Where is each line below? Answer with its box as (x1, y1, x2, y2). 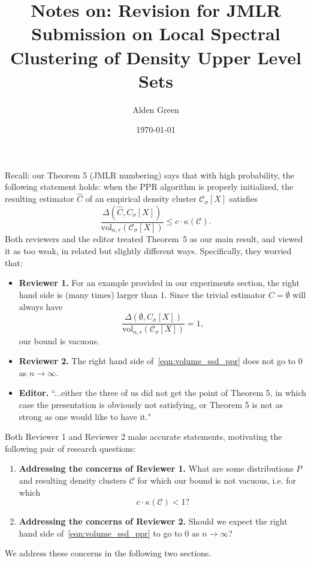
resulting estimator (5, 192, 74, 205)
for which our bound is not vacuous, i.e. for (137, 473, 296, 486)
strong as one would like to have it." (19, 410, 151, 422)
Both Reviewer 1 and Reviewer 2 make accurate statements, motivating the (5, 430, 282, 443)
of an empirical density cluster (85, 192, 197, 205)
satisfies (229, 192, 258, 205)
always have (19, 300, 63, 312)
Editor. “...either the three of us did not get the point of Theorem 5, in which (19, 386, 307, 399)
